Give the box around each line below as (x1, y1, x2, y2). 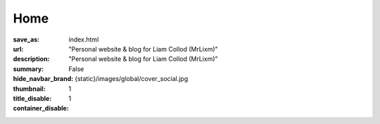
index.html (68, 35, 99, 44)
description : (13, 55, 50, 63)
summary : (13, 64, 44, 73)
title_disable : (13, 94, 52, 102)
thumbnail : (13, 85, 46, 93)
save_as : (13, 35, 40, 44)
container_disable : (13, 104, 70, 113)
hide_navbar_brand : (13, 75, 74, 83)
